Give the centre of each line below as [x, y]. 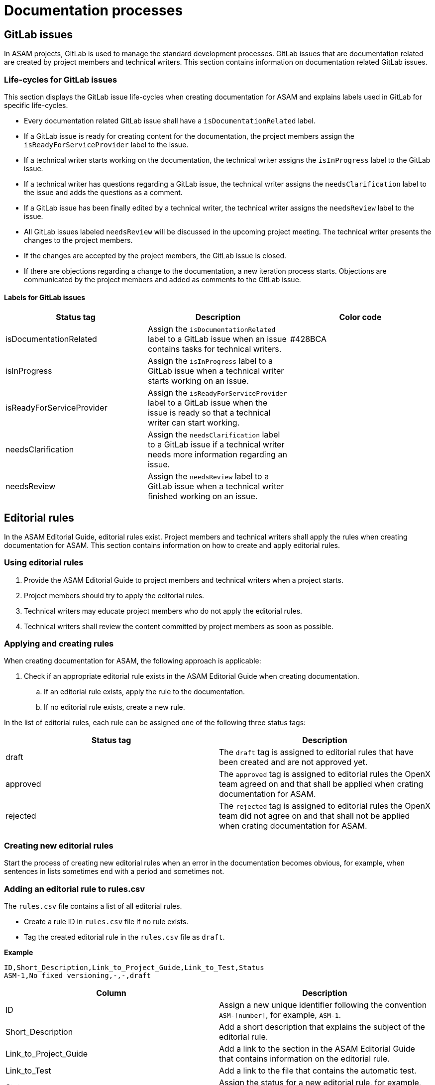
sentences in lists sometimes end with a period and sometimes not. [114, 871]
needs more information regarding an [217, 455]
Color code [360, 317]
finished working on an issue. [203, 496]
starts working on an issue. [198, 381]
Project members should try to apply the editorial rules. [114, 595]
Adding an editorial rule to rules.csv [75, 889]
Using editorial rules [44, 563]
